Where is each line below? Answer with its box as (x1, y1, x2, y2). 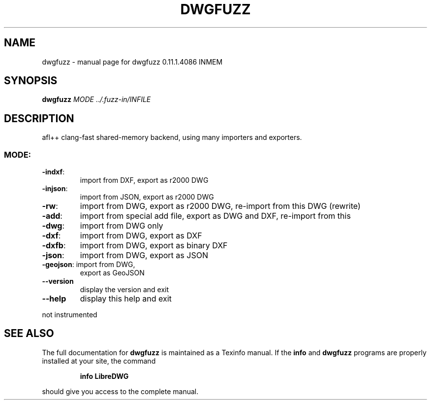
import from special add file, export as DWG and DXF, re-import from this (80, 211, 351, 221)
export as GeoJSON (80, 269, 145, 277)
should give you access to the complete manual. (42, 387, 199, 396)
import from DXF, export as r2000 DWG (80, 176, 209, 185)
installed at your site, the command (42, 356, 156, 365)
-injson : (42, 184, 68, 193)
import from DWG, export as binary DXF (80, 240, 228, 251)
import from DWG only (80, 221, 163, 231)
